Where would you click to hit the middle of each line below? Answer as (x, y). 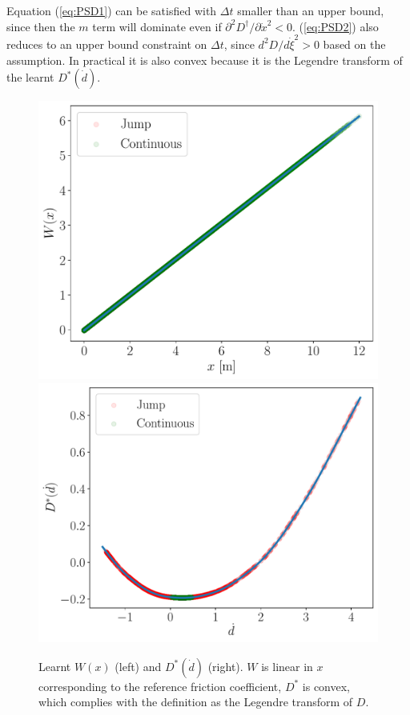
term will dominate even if (157, 26)
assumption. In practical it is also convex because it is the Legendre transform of (205, 60)
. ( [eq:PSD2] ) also (336, 26)
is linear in (287, 666)
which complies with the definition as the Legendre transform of (196, 702)
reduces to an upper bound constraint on (107, 44)
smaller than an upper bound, (311, 10)
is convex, (326, 686)
